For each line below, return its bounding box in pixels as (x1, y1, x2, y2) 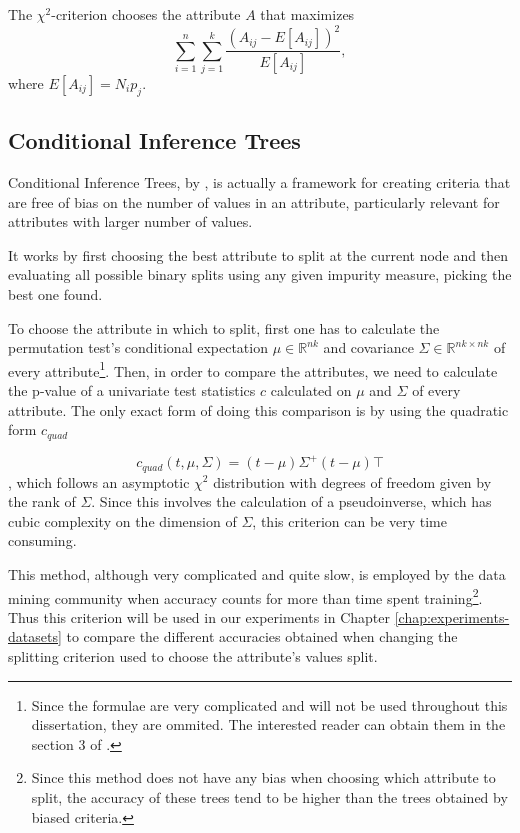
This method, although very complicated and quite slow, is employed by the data (8, 563, 506, 584)
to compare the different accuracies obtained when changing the (66, 626, 458, 647)
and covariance (323, 337, 414, 358)
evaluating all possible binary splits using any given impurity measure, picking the (8, 264, 512, 285)
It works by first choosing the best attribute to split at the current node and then (8, 244, 508, 265)
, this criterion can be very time (252, 510, 447, 531)
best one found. (8, 283, 103, 304)
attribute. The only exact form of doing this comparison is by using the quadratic (8, 399, 509, 420)
